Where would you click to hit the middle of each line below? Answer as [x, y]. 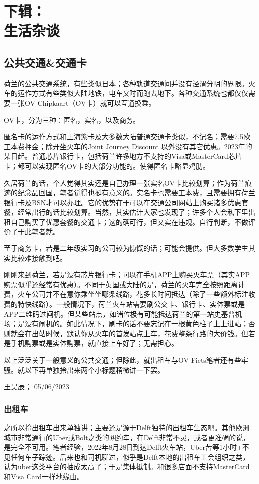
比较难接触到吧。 [39, 258]
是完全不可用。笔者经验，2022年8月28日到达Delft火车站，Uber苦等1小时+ [123, 447]
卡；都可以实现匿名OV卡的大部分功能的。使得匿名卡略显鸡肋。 [107, 165]
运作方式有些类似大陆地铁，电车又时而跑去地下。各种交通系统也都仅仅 [133, 93]
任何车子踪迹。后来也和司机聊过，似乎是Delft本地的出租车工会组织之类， [130, 456]
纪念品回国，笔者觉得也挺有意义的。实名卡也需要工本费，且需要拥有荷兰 [136, 192]
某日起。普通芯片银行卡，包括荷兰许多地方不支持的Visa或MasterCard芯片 [123, 156]
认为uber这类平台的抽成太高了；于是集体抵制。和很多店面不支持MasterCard [127, 466]
